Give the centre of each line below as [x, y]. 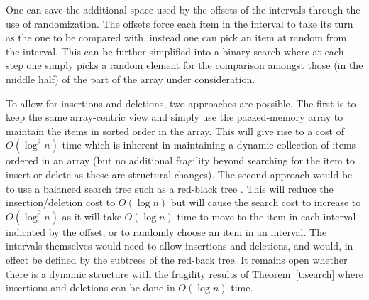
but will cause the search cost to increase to [266, 202]
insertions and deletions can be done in [90, 288]
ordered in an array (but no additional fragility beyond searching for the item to [180, 160]
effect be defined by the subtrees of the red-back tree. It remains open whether [177, 259]
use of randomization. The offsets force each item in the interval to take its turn [180, 23]
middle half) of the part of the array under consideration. [131, 79]
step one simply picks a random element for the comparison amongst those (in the [184, 65]
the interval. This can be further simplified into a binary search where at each [175, 51]
